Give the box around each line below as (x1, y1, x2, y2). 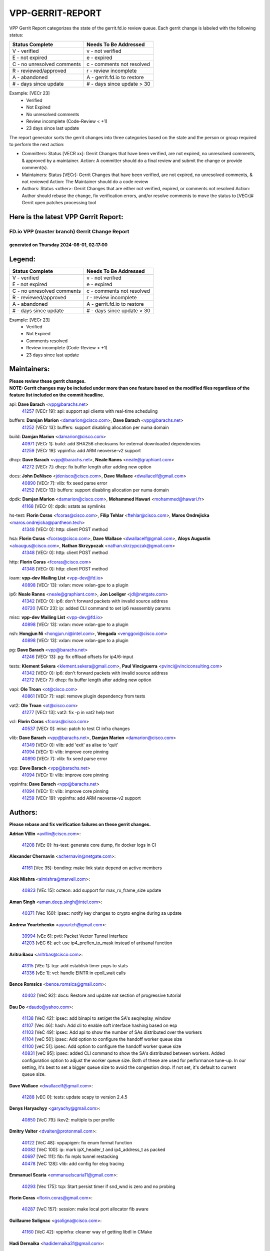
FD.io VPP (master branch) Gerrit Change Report (9, 228, 129, 235)
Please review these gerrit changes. (9, 378, 86, 384)
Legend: (9, 255, 36, 263)
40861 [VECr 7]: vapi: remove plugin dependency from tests (21, 693, 145, 699)
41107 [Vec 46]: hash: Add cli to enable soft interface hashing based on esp (21, 1022, 177, 1028)
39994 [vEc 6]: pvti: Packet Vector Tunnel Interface (21, 933, 128, 939)
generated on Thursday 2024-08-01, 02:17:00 (9, 242, 107, 248)
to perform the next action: (9, 142, 64, 148)
